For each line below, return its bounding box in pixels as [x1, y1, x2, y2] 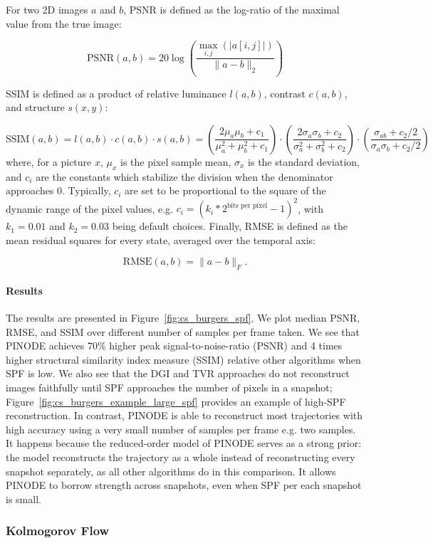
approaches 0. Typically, [6, 183, 111, 198]
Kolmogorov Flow [6, 522, 110, 539]
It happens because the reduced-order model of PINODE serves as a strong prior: [6, 436, 362, 450]
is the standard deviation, [248, 154, 360, 169]
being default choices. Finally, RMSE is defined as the [112, 218, 348, 233]
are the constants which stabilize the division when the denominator [36, 169, 333, 184]
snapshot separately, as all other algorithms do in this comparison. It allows [6, 463, 336, 478]
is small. [6, 491, 41, 506]
